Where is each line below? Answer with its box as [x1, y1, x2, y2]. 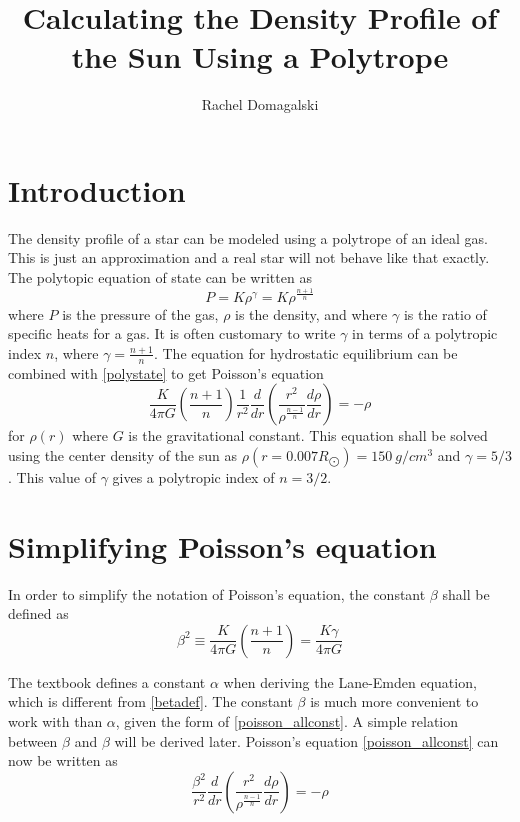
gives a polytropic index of [112, 466, 275, 487]
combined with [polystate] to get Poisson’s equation [8, 362, 324, 383]
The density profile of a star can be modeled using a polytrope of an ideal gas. [8, 227, 488, 248]
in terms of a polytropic [352, 323, 498, 344]
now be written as [8, 750, 118, 771]
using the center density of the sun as [8, 444, 237, 465]
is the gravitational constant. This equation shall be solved [128, 425, 488, 446]
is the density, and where [235, 303, 388, 324]
